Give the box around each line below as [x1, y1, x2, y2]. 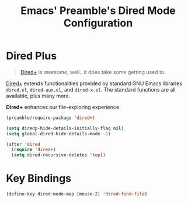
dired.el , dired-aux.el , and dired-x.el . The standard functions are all [6, 86, 176, 93]
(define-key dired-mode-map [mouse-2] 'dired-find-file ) [6, 191, 148, 197]
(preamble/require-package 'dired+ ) [6, 115, 95, 121]
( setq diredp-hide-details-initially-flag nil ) [6, 125, 124, 131]
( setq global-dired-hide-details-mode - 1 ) [6, 131, 111, 136]
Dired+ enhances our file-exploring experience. [6, 103, 121, 110]
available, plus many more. [6, 92, 71, 99]
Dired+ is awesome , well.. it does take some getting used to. [20, 68, 166, 75]
